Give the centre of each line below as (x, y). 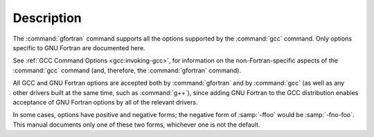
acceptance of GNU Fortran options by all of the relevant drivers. (105, 102)
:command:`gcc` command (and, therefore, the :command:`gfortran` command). (127, 70)
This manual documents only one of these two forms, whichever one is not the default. (136, 125)
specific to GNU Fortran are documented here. (79, 48)
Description (47, 18)
